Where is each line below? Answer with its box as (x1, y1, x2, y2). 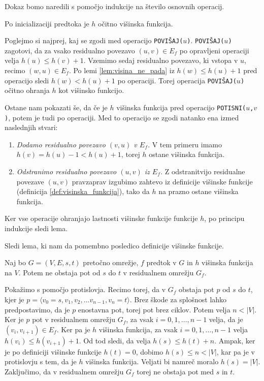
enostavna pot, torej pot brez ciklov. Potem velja (78, 304, 230, 314)
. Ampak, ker (214, 335, 255, 345)
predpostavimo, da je (5, 304, 70, 314)
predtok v (146, 257, 177, 268)
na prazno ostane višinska (158, 186, 239, 197)
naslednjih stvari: (5, 122, 58, 133)
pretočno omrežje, (83, 257, 139, 268)
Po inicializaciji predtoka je (5, 18, 89, 28)
